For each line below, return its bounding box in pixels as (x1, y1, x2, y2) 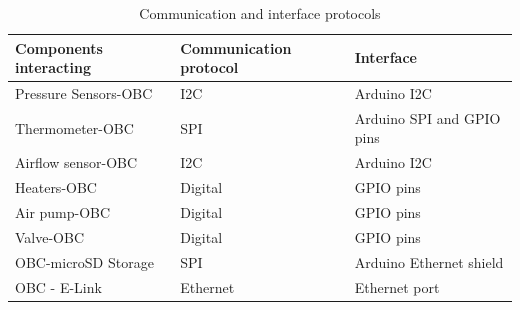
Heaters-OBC (15, 177, 97, 198)
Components (15, 37, 103, 58)
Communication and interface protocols (139, 3, 381, 23)
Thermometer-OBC (15, 117, 134, 138)
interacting (15, 57, 91, 78)
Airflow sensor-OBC (15, 152, 138, 173)
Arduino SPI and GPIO (354, 107, 501, 128)
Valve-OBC (15, 226, 85, 247)
